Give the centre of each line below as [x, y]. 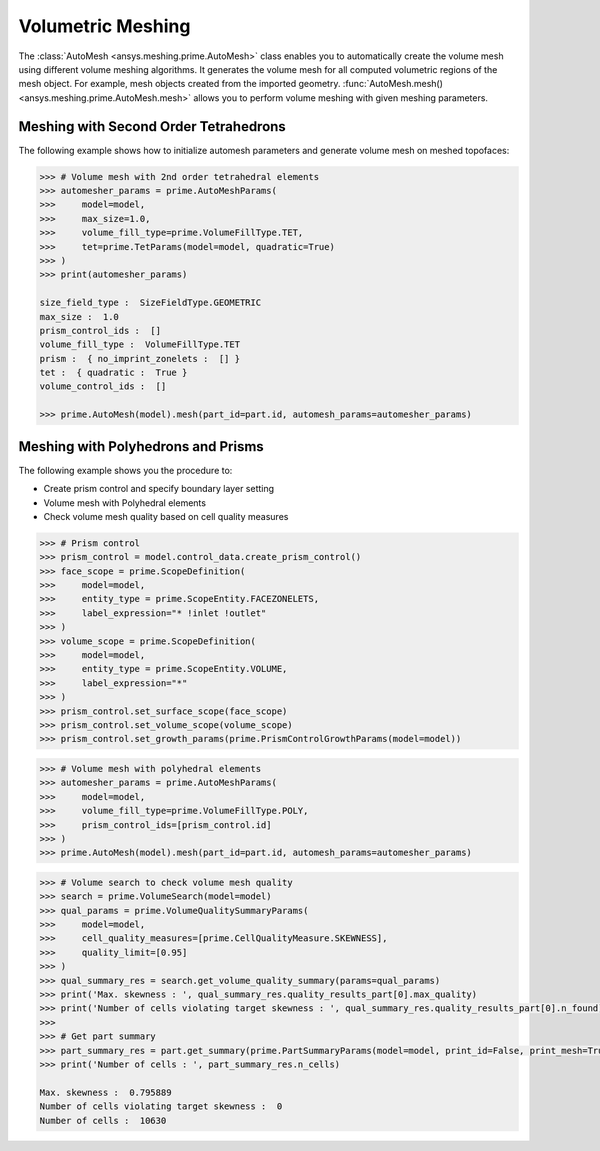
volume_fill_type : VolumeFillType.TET [139, 344]
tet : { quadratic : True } [113, 373]
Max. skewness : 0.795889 [105, 1092]
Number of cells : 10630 [103, 1120]
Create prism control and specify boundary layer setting [159, 489]
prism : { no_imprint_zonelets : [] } [139, 358]
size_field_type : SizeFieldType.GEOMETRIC [150, 303]
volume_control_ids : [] [103, 386]
